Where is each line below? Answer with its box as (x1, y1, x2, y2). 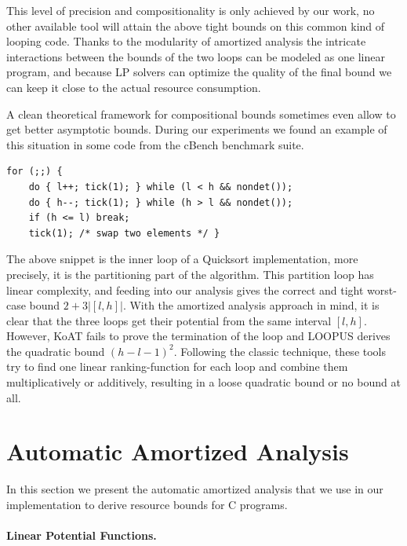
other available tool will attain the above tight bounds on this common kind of (6, 17, 385, 34)
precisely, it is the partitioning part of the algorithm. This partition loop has (6, 266, 374, 282)
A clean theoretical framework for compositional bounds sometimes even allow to (6, 105, 396, 122)
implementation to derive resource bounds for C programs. (6, 496, 288, 512)
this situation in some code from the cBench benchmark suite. (6, 136, 304, 152)
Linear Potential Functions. (6, 527, 157, 544)
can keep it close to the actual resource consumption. (6, 79, 261, 95)
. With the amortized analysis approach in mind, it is (122, 297, 380, 313)
